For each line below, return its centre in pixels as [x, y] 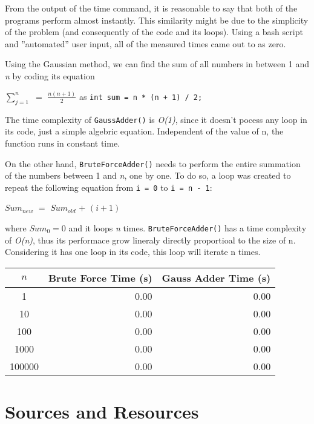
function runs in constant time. [62, 143]
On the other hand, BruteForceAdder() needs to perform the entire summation [153, 163]
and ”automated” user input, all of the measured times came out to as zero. [146, 43]
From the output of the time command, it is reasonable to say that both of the [151, 8]
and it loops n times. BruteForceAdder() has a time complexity [188, 228]
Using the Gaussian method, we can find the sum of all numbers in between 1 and [157, 64]
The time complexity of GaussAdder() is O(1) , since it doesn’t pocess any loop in [156, 119]
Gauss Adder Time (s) [216, 277]
